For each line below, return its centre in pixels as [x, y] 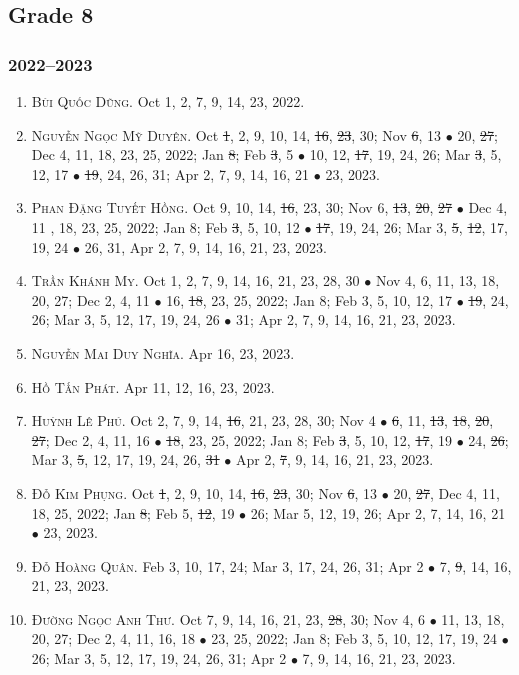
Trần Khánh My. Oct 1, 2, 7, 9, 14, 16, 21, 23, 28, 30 [195, 280]
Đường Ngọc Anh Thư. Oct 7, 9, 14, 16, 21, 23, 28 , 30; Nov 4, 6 [228, 618]
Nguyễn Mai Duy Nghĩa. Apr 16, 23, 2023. [163, 352]
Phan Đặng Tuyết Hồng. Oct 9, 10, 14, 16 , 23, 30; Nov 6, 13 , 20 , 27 [242, 207]
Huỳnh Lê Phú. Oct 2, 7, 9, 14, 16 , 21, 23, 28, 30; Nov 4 [203, 420]
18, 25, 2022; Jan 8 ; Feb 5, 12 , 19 [133, 512]
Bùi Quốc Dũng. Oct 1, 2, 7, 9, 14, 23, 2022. [168, 101]
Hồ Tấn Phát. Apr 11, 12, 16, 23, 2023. [153, 386]
